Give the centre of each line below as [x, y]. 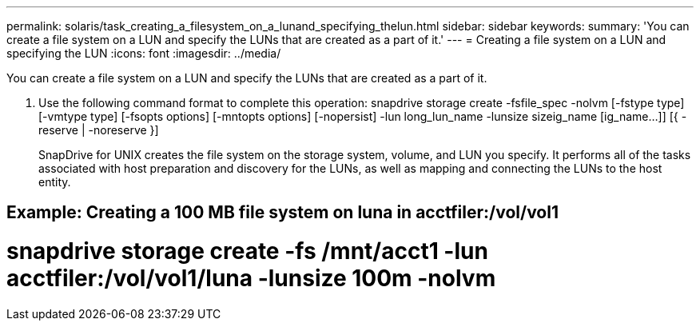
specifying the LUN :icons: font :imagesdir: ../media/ [144, 53]
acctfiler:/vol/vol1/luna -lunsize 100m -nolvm [251, 279]
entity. [55, 182]
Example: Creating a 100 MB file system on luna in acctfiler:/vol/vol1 [282, 213]
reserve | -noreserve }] [99, 130]
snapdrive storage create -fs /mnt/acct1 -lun [247, 251]
